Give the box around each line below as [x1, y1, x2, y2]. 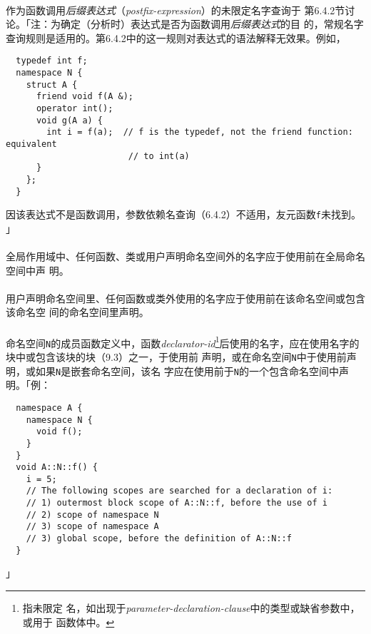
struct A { [26, 79, 78, 90]
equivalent [6, 138, 57, 149]
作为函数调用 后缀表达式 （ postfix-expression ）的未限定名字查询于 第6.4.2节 [6, 2, 345, 17]
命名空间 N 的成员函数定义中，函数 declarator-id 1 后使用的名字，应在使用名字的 [6, 333, 360, 350]
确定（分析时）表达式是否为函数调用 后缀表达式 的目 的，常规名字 [60, 16, 364, 31]
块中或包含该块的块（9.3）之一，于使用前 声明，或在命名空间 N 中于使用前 [6, 349, 347, 364]
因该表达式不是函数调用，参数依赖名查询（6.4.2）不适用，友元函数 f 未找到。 [6, 207, 361, 222]
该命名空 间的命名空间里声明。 [6, 305, 149, 319]
